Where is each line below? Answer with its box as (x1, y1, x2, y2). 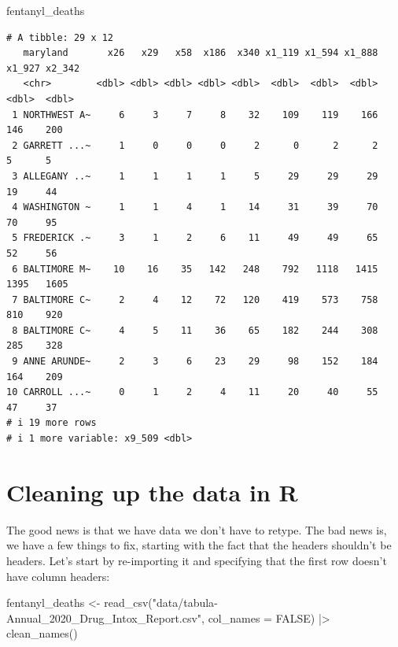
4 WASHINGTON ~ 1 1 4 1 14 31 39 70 (12, 201, 378, 213)
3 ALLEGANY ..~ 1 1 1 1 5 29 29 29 (12, 170, 378, 182)
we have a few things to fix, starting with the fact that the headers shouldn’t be (6, 537, 392, 553)
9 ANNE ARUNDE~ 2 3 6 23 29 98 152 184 (12, 356, 378, 368)
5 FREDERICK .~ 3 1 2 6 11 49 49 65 (12, 232, 378, 244)
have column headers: (6, 568, 110, 584)
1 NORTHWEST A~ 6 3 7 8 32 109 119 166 (12, 109, 378, 120)
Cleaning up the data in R (6, 475, 298, 508)
